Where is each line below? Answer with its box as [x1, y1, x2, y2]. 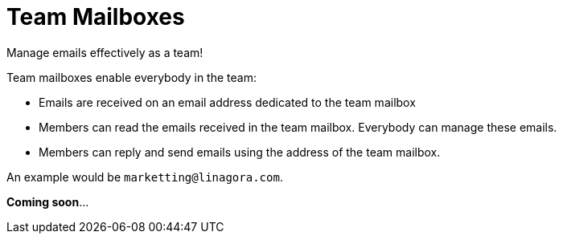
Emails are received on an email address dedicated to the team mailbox [39, 95, 416, 109]
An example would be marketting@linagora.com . [6, 169, 283, 184]
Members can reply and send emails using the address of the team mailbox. [39, 144, 441, 159]
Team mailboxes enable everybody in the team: [6, 70, 257, 84]
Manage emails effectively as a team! [6, 45, 203, 59]
